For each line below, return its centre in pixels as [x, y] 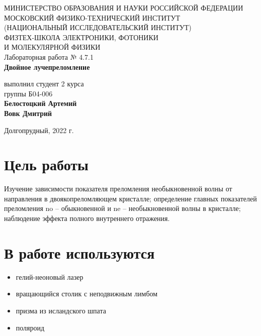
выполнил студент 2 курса [44, 84]
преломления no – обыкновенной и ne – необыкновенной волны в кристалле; [122, 208]
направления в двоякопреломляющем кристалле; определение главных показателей [130, 198]
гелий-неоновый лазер [50, 276]
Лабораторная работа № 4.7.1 [49, 57]
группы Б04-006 [28, 93]
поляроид [30, 327]
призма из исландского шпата [61, 310]
